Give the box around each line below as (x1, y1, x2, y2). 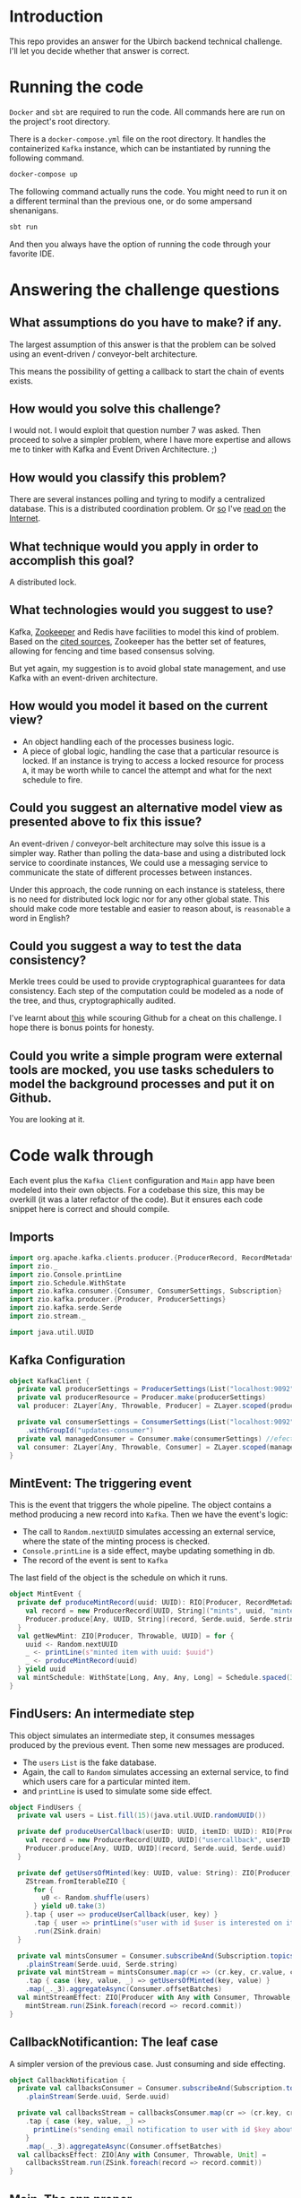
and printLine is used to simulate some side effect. (21, 1786, 212, 1796)
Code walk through (9, 1146, 154, 1166)
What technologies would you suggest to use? (9, 602, 274, 618)
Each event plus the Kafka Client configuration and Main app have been (9, 1175, 276, 1186)
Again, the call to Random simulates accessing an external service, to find (21, 1766, 289, 1777)
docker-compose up (9, 169, 78, 178)
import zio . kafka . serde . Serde (9, 1303, 123, 1312)
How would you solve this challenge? (9, 402, 221, 417)
